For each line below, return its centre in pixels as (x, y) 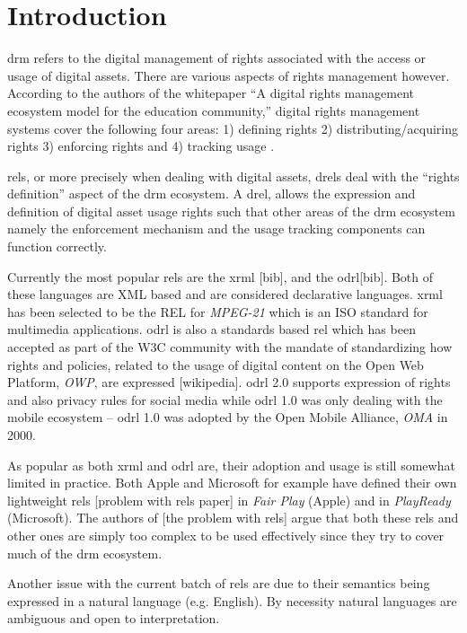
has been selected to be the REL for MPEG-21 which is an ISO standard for (218, 311)
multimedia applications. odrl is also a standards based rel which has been (211, 329)
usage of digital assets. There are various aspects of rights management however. (229, 75)
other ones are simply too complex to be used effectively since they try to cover (226, 535)
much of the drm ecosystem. (85, 553)
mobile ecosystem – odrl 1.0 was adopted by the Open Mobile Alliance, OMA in (228, 417)
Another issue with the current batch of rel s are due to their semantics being (219, 583)
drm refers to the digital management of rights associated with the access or (217, 58)
